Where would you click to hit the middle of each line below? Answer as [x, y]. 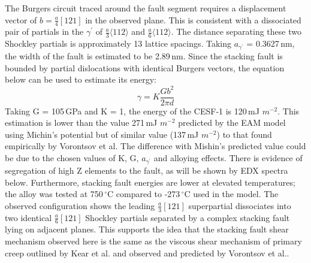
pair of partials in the [44, 31]
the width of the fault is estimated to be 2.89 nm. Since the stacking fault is [144, 56]
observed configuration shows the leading [80, 205]
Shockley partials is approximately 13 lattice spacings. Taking [118, 43]
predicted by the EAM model [232, 123]
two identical [28, 217]
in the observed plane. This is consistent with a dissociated [193, 19]
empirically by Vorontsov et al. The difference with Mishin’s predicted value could [155, 146]
